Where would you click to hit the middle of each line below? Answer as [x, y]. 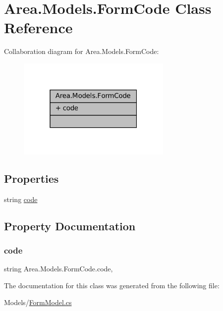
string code [21, 199]
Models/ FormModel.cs [38, 302]
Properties [31, 179]
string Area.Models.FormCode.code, [58, 269]
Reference [38, 27]
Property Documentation [70, 226]
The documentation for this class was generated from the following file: [112, 285]
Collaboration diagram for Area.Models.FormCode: [82, 51]
